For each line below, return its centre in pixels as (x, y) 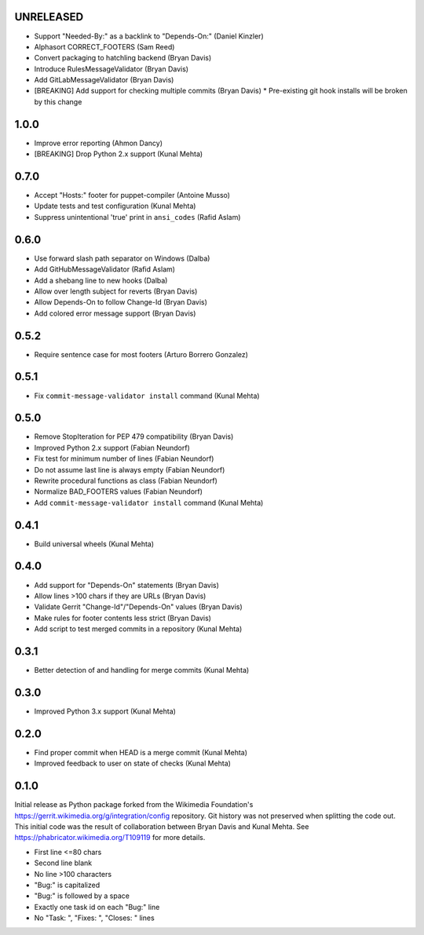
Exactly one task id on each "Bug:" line (97, 907)
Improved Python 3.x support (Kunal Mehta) (105, 711)
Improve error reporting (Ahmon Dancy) (99, 143)
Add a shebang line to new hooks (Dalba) (101, 280)
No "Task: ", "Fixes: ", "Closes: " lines (94, 918)
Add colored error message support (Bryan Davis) (115, 313)
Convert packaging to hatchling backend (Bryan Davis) (123, 58)
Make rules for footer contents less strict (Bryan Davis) (123, 618)
